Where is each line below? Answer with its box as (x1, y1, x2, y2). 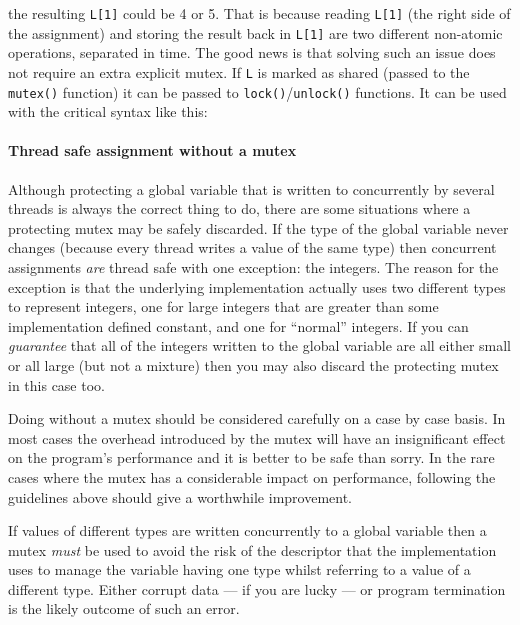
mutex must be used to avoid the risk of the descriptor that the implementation (8, 539, 497, 560)
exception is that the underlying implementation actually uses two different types (8, 276, 506, 297)
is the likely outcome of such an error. (8, 598, 240, 619)
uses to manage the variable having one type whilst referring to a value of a (8, 559, 471, 580)
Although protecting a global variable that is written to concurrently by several (8, 178, 495, 199)
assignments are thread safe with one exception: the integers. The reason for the (8, 256, 499, 277)
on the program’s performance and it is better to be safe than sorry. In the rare (8, 447, 495, 468)
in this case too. (8, 374, 105, 395)
